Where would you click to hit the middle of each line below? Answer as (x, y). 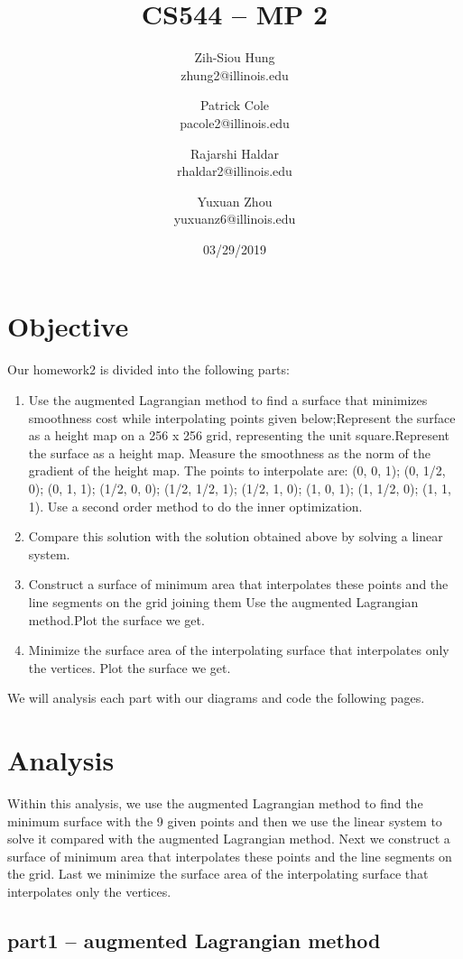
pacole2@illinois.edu (235, 122)
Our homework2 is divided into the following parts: (148, 369)
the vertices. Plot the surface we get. (130, 667)
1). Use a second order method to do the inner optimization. (195, 506)
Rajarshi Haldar (235, 153)
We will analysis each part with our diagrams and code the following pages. (216, 698)
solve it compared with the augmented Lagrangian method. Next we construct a (229, 839)
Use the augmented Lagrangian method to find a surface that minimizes (228, 400)
